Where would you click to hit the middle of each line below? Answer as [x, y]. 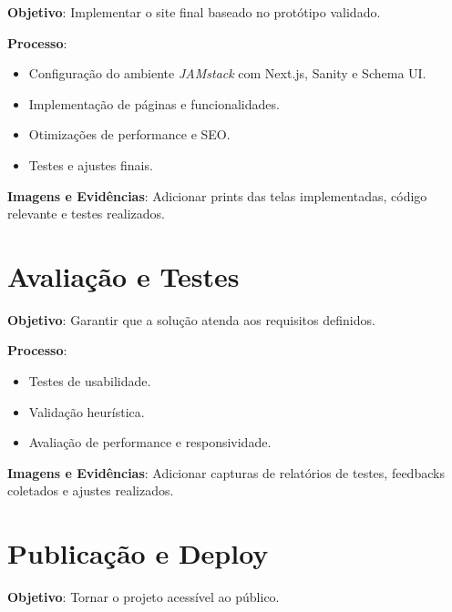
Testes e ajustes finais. [91, 164]
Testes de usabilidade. [90, 381]
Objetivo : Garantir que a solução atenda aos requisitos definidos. [191, 319]
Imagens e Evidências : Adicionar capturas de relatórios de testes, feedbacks [226, 472]
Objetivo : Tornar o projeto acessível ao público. [144, 597]
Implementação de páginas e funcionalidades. [154, 103]
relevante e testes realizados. [86, 214]
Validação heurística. [87, 411]
